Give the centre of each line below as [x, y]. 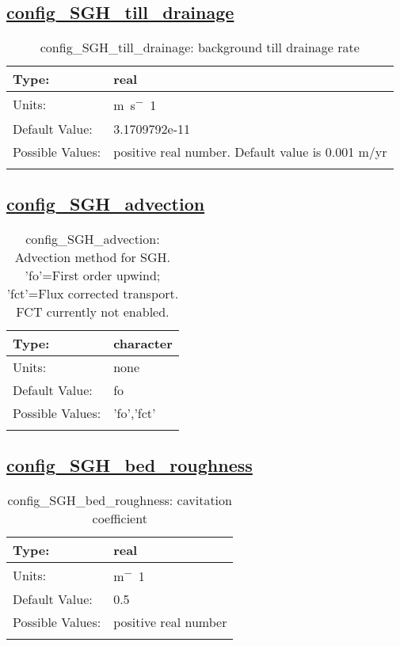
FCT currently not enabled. [93, 311]
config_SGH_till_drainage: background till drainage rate [200, 47]
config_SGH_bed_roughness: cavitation [120, 500]
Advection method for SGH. [93, 256]
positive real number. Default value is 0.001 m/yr [250, 151]
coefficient [120, 518]
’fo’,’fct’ [135, 412]
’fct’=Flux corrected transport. [93, 293]
